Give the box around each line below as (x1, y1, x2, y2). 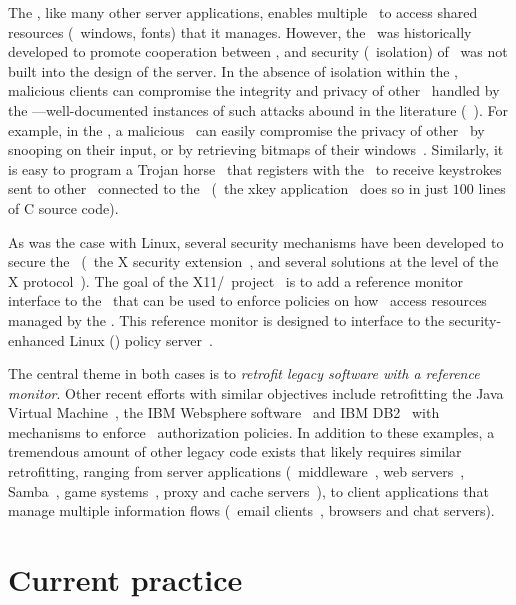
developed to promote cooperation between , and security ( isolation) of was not (8, 41, 508, 62)
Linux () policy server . (69, 329, 213, 350)
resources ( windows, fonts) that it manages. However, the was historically (8, 21, 472, 42)
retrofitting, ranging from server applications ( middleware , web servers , (8, 461, 465, 482)
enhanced (8, 329, 65, 350)
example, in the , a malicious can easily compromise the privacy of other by (8, 119, 485, 140)
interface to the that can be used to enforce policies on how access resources (8, 290, 487, 311)
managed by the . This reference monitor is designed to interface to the (8, 309, 445, 330)
